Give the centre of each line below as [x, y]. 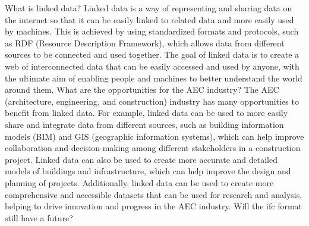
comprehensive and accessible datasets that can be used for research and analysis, [154, 194]
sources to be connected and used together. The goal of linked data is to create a [152, 54]
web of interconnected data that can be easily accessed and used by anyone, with [152, 66]
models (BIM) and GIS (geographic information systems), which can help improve [154, 136]
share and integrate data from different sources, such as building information [144, 124]
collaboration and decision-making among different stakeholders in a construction [153, 148]
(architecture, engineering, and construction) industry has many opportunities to [152, 101]
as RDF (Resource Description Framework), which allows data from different [145, 43]
